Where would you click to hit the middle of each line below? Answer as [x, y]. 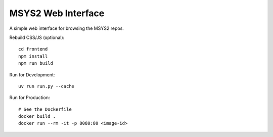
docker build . [37, 117]
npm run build [36, 63]
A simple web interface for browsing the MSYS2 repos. [66, 28]
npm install [33, 56]
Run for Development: [32, 75]
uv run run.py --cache [47, 86]
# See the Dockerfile [45, 109]
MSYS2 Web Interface [57, 13]
